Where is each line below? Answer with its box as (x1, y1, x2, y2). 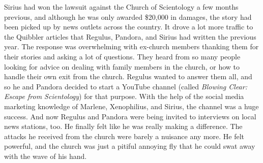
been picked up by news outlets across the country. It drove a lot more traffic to (4, 21, 253, 32)
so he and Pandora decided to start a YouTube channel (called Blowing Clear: (4, 81, 247, 91)
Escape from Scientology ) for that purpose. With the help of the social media (4, 91, 244, 102)
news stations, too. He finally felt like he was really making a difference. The (4, 121, 243, 132)
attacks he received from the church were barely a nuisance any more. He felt (4, 131, 245, 141)
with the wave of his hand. (4, 150, 87, 161)
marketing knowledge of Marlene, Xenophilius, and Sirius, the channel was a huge (4, 101, 259, 111)
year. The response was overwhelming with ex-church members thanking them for (4, 41, 259, 52)
